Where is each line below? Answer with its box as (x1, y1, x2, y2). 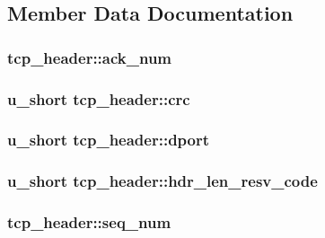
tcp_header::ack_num (7, 46, 172, 68)
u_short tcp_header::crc (7, 87, 190, 110)
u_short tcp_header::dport (7, 128, 210, 151)
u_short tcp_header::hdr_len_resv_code (7, 170, 318, 192)
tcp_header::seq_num (7, 211, 171, 234)
